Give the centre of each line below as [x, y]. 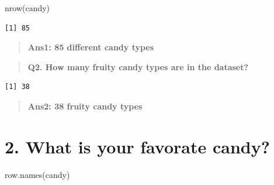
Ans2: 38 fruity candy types [85, 106]
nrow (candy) [27, 8]
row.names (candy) [37, 174]
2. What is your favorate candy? [137, 146]
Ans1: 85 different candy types [91, 47]
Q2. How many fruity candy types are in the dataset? [138, 66]
